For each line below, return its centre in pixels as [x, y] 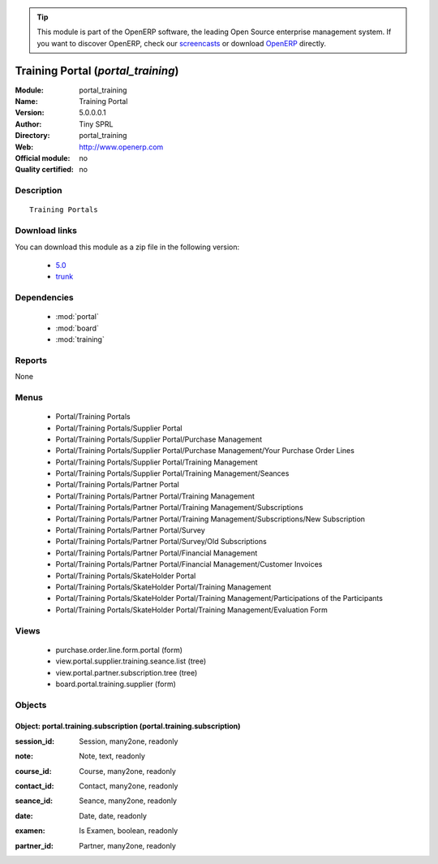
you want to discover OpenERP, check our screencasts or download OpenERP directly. [182, 43]
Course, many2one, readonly [127, 771]
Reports [31, 360]
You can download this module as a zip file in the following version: [127, 247]
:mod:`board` [77, 328]
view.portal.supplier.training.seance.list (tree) [131, 661]
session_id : [35, 741]
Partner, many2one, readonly [127, 845]
